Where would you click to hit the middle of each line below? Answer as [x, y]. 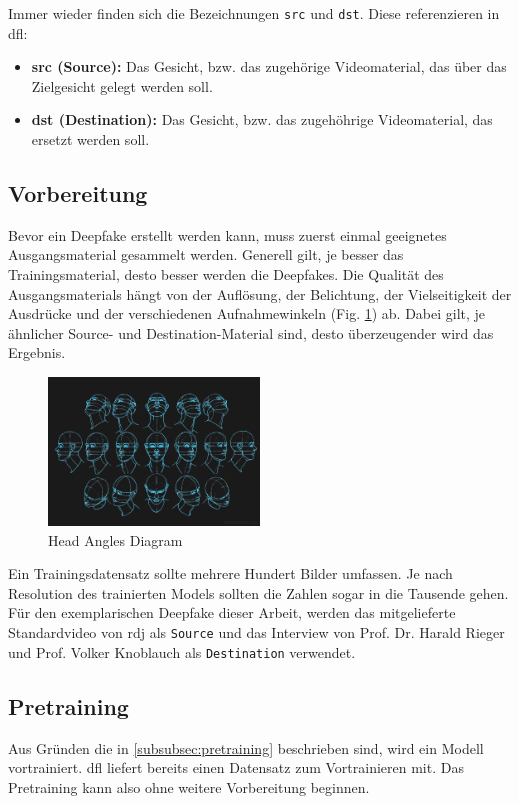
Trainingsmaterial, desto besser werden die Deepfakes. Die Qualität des [226, 274]
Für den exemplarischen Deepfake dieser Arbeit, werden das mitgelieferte [232, 612]
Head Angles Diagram [115, 539]
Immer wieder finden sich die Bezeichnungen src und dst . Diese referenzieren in [254, 13]
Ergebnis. [37, 352]
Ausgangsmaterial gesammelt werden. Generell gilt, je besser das [206, 254]
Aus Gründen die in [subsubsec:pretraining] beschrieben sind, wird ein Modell [246, 747]
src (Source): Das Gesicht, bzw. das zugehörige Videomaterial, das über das [269, 66]
